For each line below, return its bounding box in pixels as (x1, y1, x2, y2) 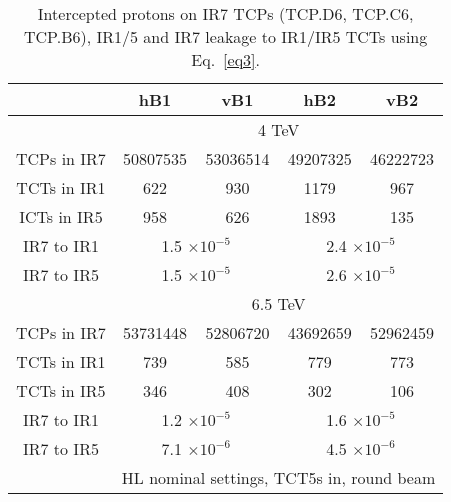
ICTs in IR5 (19, 205, 103, 228)
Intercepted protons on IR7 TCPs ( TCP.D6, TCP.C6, (37, 2, 414, 25)
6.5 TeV (251, 292, 306, 315)
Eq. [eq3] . (191, 48, 260, 71)
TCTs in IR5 (16, 379, 106, 402)
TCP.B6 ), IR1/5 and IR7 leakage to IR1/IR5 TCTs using (24, 25, 428, 48)
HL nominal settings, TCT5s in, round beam (121, 466, 436, 489)
